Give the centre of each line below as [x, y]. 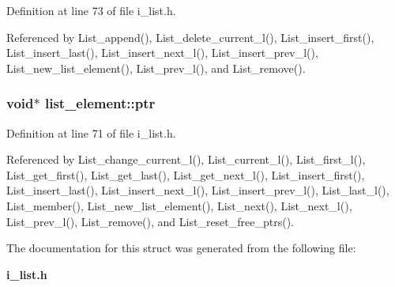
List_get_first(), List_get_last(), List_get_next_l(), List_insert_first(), [186, 174]
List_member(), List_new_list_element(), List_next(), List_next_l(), [179, 205]
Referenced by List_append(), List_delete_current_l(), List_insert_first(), [190, 37]
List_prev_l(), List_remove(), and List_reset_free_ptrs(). [150, 221]
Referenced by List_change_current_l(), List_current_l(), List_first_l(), [186, 159]
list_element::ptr [100, 103]
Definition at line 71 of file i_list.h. [91, 132]
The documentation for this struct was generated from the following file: [181, 248]
